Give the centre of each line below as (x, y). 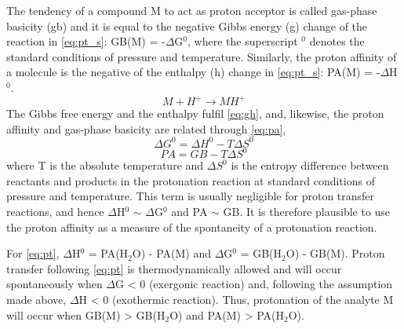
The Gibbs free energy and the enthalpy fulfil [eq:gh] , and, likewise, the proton (195, 113)
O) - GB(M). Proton (335, 253)
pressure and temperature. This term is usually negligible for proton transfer (191, 196)
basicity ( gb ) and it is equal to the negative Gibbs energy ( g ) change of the (187, 26)
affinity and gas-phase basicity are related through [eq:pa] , (146, 128)
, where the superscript (243, 41)
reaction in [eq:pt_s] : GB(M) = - (86, 41)
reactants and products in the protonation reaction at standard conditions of (191, 180)
